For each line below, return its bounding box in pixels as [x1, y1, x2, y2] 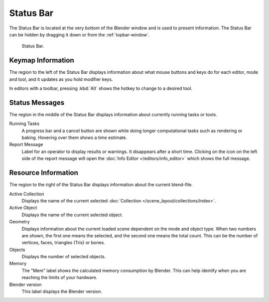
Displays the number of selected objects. [21, 254, 106, 260]
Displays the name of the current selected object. [21, 212, 123, 218]
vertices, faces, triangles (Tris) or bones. [21, 240, 106, 246]
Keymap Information [9, 56, 74, 65]
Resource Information [9, 168, 78, 177]
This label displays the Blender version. [21, 289, 102, 295]
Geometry [9, 219, 30, 225]
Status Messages [9, 98, 65, 107]
